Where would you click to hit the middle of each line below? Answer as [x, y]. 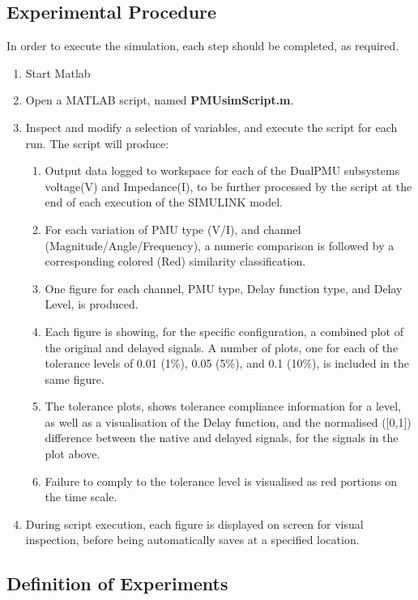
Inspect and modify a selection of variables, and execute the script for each [211, 127]
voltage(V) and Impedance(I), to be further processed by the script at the [228, 186]
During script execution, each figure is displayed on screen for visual [194, 523]
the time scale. [81, 497]
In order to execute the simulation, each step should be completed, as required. [203, 46]
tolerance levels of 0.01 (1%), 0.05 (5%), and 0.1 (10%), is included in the [227, 363]
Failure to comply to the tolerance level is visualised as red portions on [221, 481]
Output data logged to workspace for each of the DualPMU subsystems [222, 170]
